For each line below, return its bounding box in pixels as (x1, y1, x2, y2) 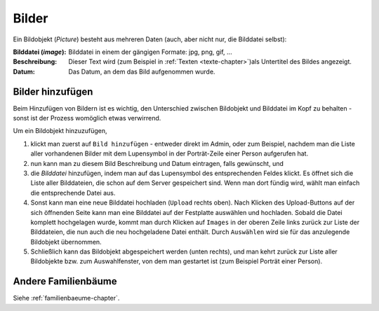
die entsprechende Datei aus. (30, 188, 116, 197)
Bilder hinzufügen (13, 85, 93, 97)
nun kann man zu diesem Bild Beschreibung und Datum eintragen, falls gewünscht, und (30, 159, 284, 167)
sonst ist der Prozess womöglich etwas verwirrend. (13, 114, 161, 123)
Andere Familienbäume (13, 275, 117, 287)
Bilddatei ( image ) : (13, 48, 67, 56)
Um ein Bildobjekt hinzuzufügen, (13, 127, 108, 135)
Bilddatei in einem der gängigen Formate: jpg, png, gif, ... (68, 48, 232, 56)
